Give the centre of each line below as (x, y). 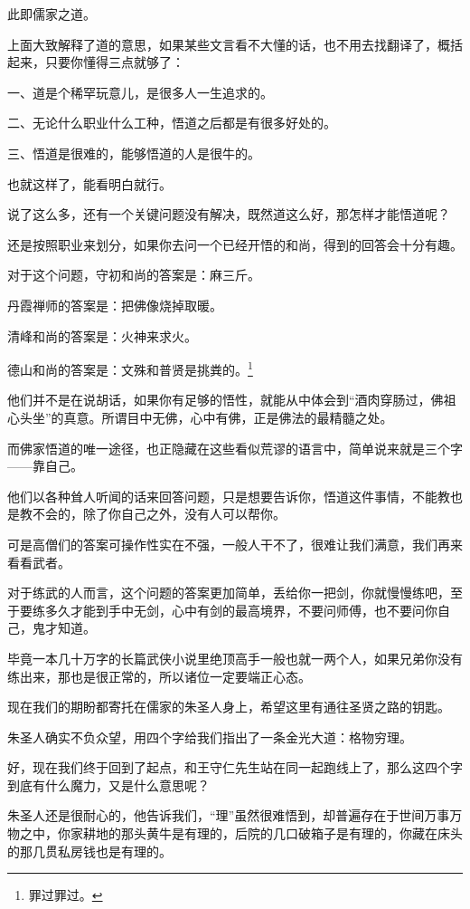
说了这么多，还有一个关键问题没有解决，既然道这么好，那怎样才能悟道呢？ (229, 214)
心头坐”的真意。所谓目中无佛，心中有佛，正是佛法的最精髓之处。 (200, 417)
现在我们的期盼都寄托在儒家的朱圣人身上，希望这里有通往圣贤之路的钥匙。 (229, 707)
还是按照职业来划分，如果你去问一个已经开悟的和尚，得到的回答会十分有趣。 (235, 244)
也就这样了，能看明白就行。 (89, 183)
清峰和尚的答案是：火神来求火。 (102, 335)
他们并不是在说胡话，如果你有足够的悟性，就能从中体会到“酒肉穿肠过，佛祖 (232, 400)
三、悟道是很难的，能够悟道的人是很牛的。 (134, 153)
